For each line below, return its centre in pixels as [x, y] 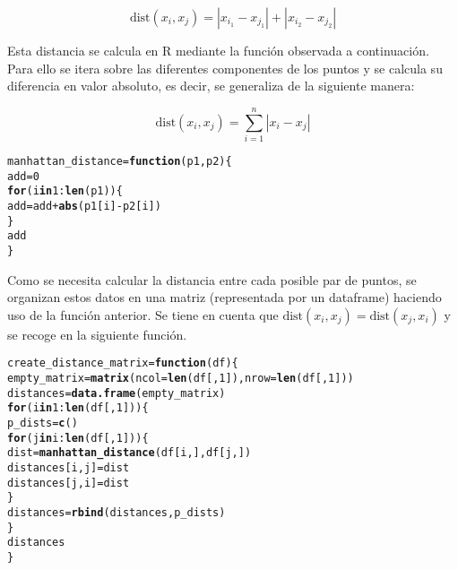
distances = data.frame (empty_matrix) [117, 393]
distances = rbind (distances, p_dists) [117, 512]
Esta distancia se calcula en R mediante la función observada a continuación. [218, 50]
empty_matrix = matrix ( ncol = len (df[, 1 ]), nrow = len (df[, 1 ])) [181, 378]
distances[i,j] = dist [69, 467]
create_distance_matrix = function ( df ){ [123, 363]
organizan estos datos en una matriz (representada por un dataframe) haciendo [225, 297]
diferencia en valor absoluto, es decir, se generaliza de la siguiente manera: [211, 86]
